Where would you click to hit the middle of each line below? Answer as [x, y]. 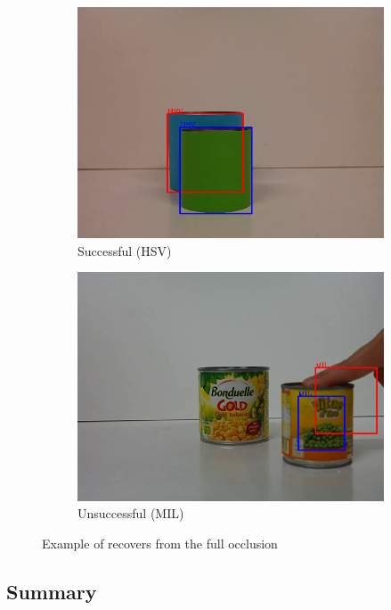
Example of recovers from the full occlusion [160, 543]
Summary [52, 591]
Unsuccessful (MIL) [131, 513]
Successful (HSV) [125, 250]
